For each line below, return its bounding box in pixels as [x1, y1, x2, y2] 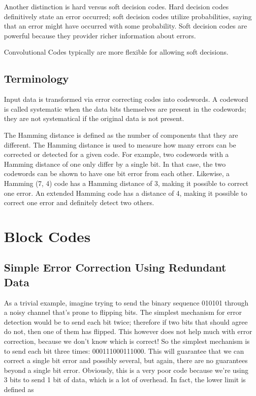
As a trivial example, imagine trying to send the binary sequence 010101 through [4, 297, 249, 307]
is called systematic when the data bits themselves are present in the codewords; [4, 103, 247, 114]
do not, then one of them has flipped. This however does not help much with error [4, 326, 252, 336]
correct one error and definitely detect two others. [4, 197, 154, 208]
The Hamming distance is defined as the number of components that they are [4, 129, 238, 140]
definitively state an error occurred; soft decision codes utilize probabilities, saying [4, 11, 252, 21]
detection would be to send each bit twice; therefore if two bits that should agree [4, 316, 248, 327]
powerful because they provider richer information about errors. [4, 30, 196, 40]
